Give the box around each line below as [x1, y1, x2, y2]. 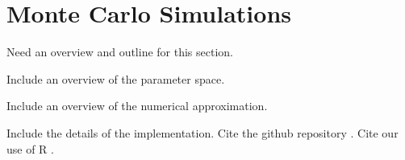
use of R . [6, 140, 54, 157]
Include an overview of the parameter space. [6, 70, 225, 87]
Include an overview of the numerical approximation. [6, 97, 268, 114]
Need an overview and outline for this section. [6, 43, 234, 60]
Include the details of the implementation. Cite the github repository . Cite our [6, 124, 399, 141]
